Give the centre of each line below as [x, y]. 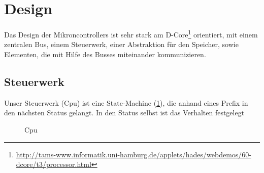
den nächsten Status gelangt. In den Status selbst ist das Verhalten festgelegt [124, 113]
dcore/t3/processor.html [54, 164]
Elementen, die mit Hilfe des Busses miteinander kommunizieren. [105, 54]
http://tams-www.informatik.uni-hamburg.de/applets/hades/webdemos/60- [134, 154]
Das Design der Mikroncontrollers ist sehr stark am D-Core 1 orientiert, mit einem [131, 34]
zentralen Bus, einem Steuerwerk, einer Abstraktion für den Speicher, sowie [121, 44]
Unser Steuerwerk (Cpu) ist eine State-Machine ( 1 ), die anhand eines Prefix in [126, 102]
